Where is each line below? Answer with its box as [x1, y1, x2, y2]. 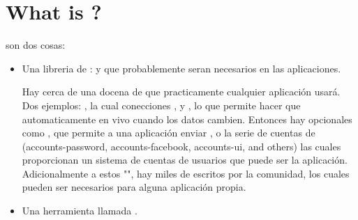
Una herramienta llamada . [22, 203, 137, 218]
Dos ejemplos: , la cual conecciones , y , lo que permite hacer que [22, 97, 301, 112]
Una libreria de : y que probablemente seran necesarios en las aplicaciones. [22, 61, 341, 75]
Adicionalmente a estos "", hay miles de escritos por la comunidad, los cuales [22, 166, 350, 180]
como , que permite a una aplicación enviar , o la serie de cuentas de [22, 125, 315, 140]
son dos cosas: [6, 38, 66, 52]
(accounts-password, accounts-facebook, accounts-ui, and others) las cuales [22, 139, 341, 153]
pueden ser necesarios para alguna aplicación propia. [22, 180, 246, 194]
